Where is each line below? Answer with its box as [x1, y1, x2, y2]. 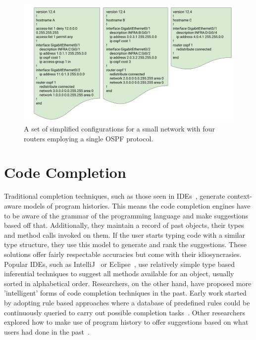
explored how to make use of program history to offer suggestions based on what [4, 317, 249, 327]
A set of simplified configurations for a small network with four [24, 124, 215, 134]
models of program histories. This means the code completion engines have [23, 201, 251, 211]
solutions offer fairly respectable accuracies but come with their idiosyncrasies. [4, 249, 242, 259]
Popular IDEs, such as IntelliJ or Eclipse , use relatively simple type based [4, 258, 235, 269]
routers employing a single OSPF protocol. [24, 133, 154, 143]
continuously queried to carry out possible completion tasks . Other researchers [4, 307, 245, 317]
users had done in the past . [4, 326, 90, 337]
